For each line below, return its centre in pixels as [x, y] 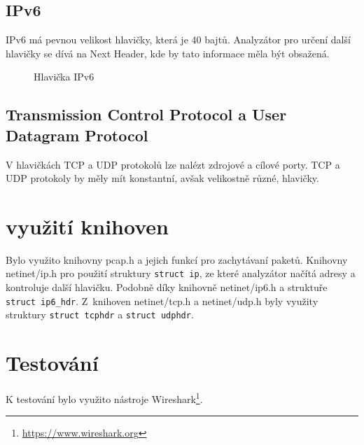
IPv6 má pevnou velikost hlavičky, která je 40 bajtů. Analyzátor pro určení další [178, 40]
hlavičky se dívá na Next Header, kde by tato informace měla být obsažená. [168, 53]
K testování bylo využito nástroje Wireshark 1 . [104, 398]
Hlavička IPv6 [64, 77]
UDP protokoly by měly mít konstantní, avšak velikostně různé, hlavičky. [162, 178]
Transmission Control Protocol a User [146, 114]
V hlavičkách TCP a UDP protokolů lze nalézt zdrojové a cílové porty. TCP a [173, 164]
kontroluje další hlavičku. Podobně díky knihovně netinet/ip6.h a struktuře [167, 287]
